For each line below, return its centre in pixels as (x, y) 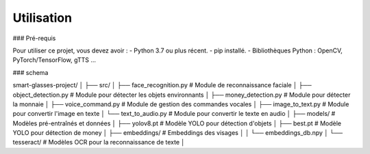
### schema (30, 72)
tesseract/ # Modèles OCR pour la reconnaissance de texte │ (99, 142)
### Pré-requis (34, 38)
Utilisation (42, 18)
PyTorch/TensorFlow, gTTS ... (54, 60)
